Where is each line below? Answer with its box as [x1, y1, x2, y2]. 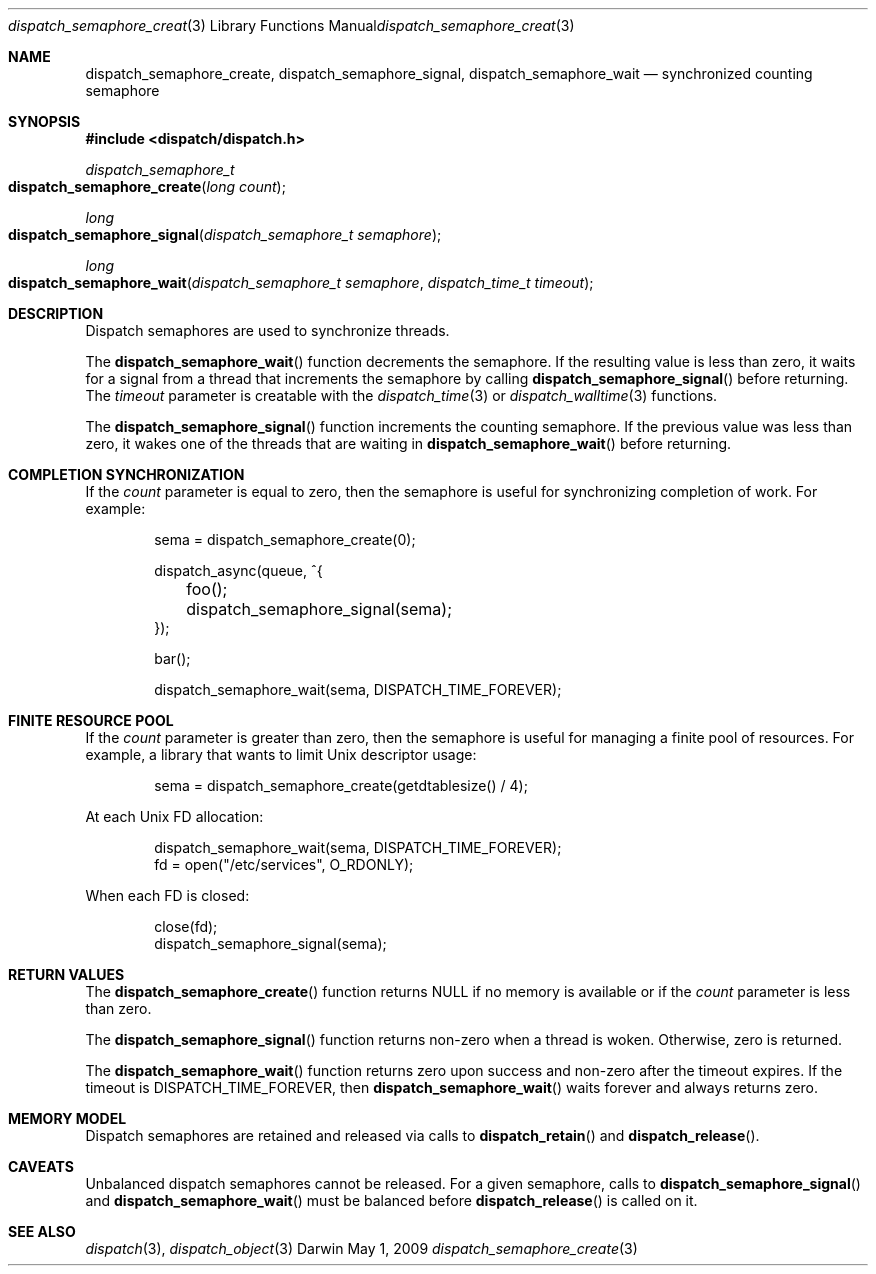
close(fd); [154, 918, 218, 935]
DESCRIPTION [8, 305, 104, 322]
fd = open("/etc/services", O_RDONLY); [154, 856, 414, 873]
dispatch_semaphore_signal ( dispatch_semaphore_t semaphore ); [8, 226, 442, 243]
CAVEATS [8, 1158, 74, 1175]
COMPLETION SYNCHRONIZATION [8, 466, 245, 483]
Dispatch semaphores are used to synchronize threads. [85, 322, 450, 339]
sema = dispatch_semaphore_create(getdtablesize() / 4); [154, 777, 528, 794]
